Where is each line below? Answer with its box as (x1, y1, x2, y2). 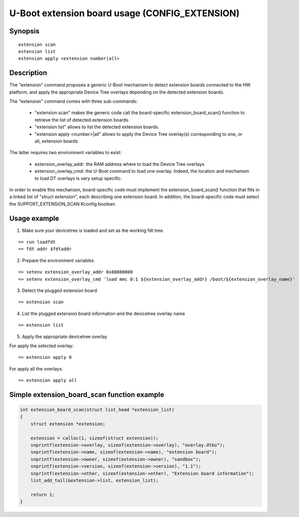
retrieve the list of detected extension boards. (34, 117, 130, 123)
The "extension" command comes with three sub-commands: (9, 99, 138, 105)
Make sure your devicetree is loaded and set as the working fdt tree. (22, 227, 164, 233)
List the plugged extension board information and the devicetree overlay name (22, 310, 185, 316)
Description (9, 69, 47, 77)
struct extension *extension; (30, 421, 106, 427)
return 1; (30, 492, 55, 497)
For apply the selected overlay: (9, 343, 74, 349)
